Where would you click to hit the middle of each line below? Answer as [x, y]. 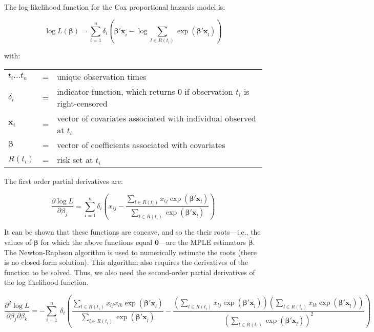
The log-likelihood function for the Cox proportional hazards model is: [115, 7]
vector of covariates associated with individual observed [157, 118]
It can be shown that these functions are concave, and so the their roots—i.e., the [132, 232]
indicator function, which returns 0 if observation [145, 91]
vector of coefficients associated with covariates [141, 144]
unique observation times [102, 76]
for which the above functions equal [97, 242]
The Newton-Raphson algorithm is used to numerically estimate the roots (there [131, 252]
